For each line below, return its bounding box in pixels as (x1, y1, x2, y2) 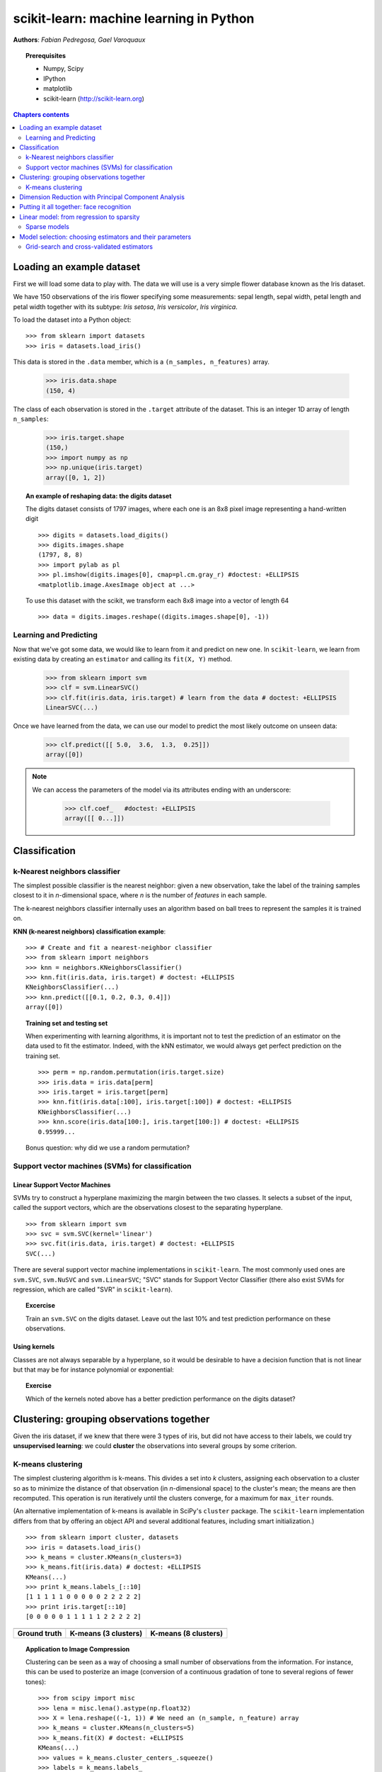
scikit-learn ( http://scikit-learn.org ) (43, 94, 145, 103)
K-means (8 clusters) (150, 1628, 223, 1638)
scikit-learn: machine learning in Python (13, 11, 255, 26)
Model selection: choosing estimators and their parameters (19, 232, 192, 241)
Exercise (25, 1381, 52, 1390)
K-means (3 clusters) (69, 1628, 143, 1638)
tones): (25, 1677, 46, 1686)
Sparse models (25, 223, 70, 231)
